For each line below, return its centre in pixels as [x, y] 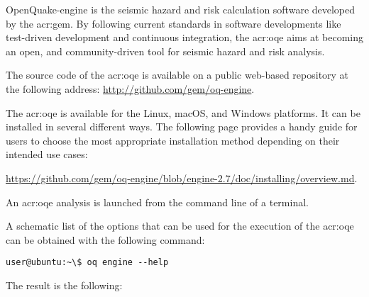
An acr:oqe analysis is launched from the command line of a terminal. [157, 202]
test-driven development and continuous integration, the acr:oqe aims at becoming [184, 37]
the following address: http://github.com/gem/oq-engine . [130, 88]
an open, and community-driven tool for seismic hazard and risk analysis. [165, 51]
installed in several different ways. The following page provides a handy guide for [182, 127]
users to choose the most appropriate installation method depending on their [173, 140]
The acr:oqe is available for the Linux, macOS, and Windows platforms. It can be [183, 112]
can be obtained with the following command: [105, 239]
